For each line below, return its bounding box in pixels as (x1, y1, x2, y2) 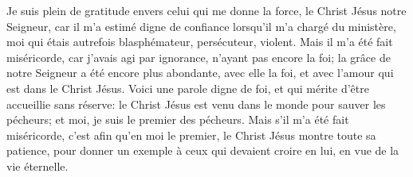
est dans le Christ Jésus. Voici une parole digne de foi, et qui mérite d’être (6, 79, 369, 96)
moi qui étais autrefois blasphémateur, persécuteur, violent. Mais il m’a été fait (6, 33, 393, 50)
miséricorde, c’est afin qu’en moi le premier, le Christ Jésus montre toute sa (6, 126, 376, 143)
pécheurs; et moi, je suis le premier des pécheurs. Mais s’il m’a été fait (6, 111, 349, 128)
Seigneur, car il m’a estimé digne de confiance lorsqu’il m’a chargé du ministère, (6, 17, 396, 34)
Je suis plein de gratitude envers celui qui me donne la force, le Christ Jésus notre (6, 2, 407, 18)
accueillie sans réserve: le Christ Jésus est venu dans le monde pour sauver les (6, 95, 386, 112)
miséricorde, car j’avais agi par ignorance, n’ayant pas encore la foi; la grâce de (6, 48, 391, 65)
